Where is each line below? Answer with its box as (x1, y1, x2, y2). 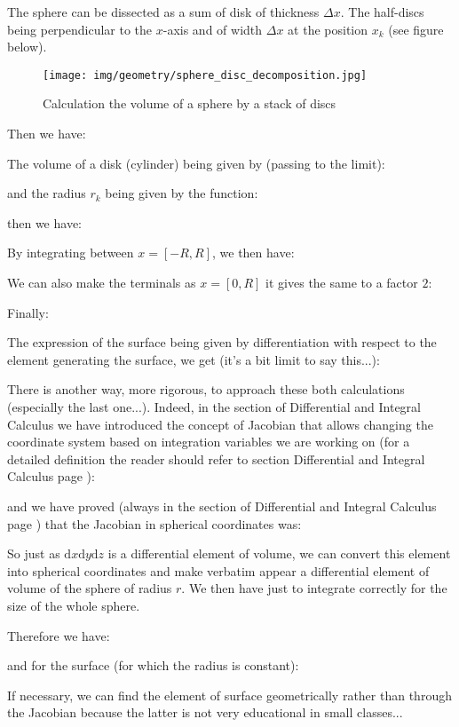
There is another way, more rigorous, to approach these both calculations (7, 380, 405, 399)
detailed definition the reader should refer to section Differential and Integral (7, 449, 425, 468)
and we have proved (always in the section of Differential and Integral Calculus (7, 496, 437, 515)
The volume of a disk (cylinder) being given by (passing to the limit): (7, 154, 385, 172)
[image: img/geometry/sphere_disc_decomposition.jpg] (43, 68, 368, 82)
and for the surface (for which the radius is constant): (7, 656, 299, 675)
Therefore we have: (7, 626, 110, 644)
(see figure (388, 20, 444, 38)
